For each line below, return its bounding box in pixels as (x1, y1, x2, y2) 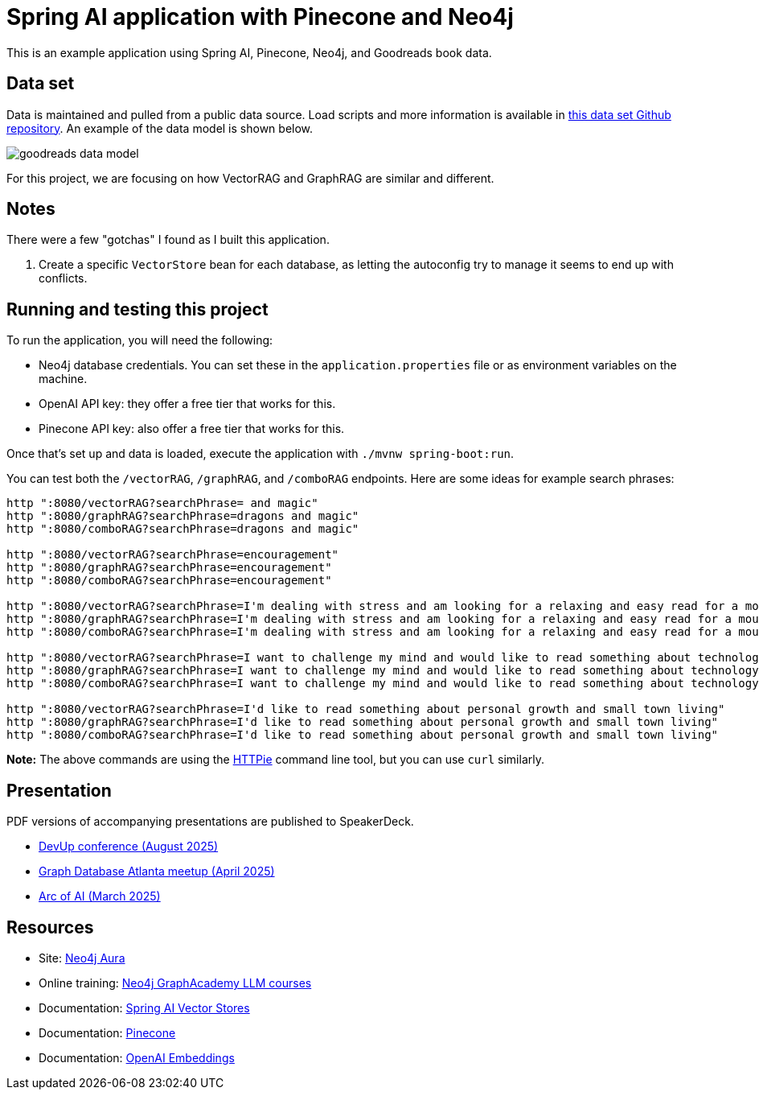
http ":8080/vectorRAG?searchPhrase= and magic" (6, 496, 318, 510)
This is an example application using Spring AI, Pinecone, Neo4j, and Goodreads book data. (6, 45, 492, 60)
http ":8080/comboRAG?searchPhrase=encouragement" (6, 574, 332, 587)
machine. (39, 372, 88, 386)
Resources (6, 917, 94, 937)
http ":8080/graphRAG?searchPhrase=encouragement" (6, 561, 332, 575)
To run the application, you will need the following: (6, 333, 273, 348)
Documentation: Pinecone (39, 1025, 176, 1040)
